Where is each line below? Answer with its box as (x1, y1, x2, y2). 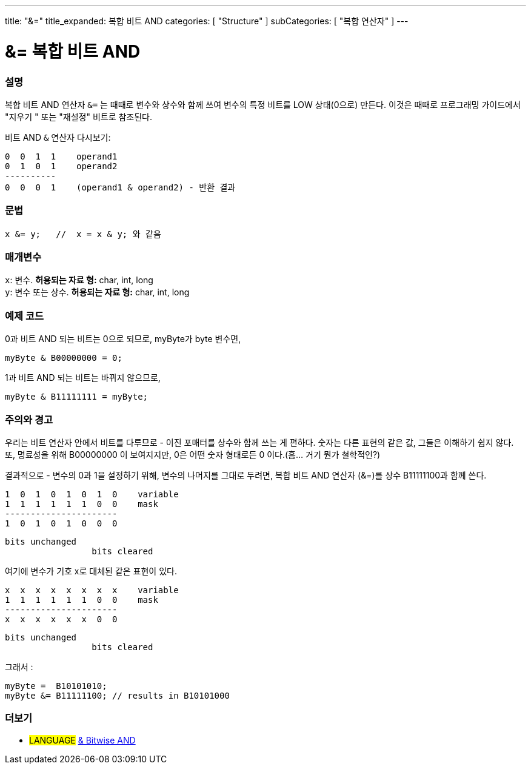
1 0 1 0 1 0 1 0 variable (5, 489, 179, 499)
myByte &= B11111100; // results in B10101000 (5, 690, 230, 700)
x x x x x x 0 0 (5, 614, 118, 624)
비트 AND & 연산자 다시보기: (5, 132, 111, 143)
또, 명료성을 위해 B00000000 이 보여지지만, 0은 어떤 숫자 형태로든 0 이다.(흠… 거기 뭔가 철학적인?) (5, 449, 381, 460)
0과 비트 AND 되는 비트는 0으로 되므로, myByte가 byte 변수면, (5, 334, 241, 344)
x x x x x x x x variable (5, 585, 179, 595)
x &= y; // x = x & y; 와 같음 (5, 229, 161, 239)
